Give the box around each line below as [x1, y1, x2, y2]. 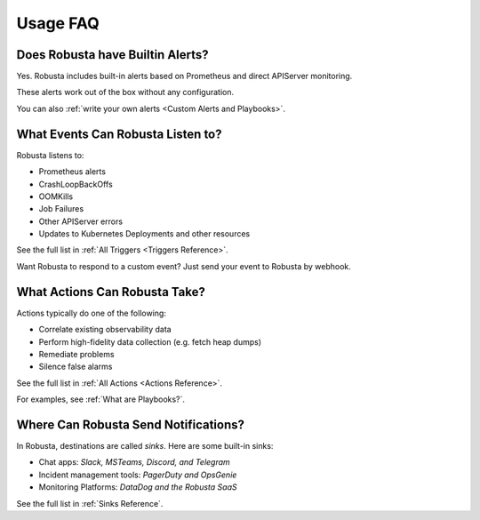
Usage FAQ [16, 13, 100, 33]
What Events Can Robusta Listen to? [16, 126, 222, 141]
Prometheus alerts [38, 166, 107, 177]
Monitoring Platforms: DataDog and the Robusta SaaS [38, 482, 237, 492]
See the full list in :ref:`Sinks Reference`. [16, 498, 164, 508]
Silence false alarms [38, 361, 113, 372]
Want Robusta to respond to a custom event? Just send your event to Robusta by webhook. [16, 260, 351, 271]
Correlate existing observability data [38, 324, 172, 335]
